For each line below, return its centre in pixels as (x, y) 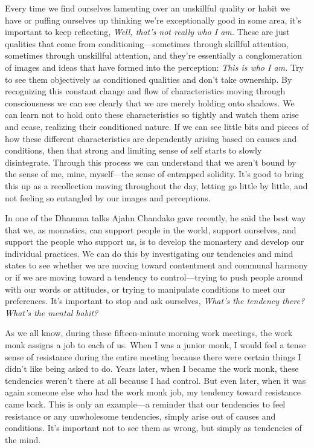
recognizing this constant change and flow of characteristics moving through (145, 91)
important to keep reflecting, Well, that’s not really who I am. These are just (147, 32)
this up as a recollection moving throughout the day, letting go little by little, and (156, 185)
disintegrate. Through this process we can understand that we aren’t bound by (151, 162)
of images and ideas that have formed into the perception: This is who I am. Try (154, 67)
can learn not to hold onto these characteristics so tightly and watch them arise (152, 115)
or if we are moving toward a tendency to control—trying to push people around (154, 277)
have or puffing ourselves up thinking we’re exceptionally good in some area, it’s (153, 20)
